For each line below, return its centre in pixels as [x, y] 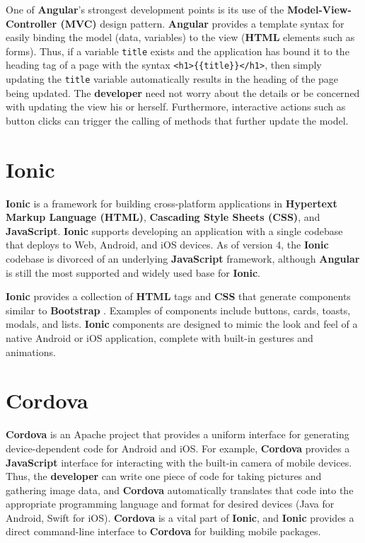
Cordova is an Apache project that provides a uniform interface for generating [178, 434]
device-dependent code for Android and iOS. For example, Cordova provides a [178, 448]
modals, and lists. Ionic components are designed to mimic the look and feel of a [182, 324]
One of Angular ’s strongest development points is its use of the [145, 9]
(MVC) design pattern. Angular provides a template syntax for [202, 23]
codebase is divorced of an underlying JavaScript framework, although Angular [183, 259]
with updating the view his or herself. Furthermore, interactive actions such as [176, 107]
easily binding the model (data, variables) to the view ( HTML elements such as [180, 37]
